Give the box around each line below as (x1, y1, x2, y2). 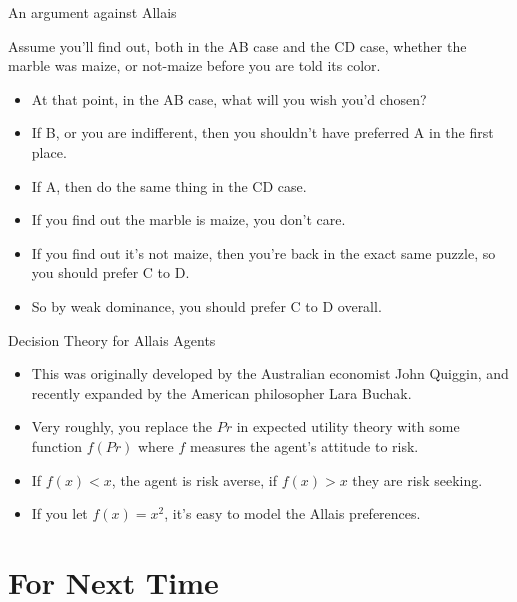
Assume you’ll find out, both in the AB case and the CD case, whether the (8, 35, 467, 56)
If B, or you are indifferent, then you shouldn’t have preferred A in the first (31, 122, 494, 143)
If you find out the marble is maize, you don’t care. (31, 209, 346, 230)
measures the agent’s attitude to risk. (190, 435, 419, 456)
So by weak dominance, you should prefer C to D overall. (31, 295, 382, 316)
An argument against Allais (8, 2, 177, 22)
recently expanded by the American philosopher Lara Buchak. (31, 382, 412, 403)
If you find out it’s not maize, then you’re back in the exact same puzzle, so (31, 242, 496, 263)
